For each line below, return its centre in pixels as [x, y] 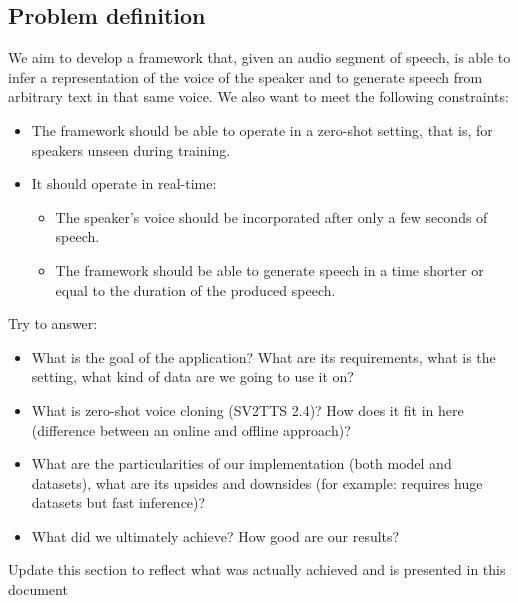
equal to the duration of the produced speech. [195, 289]
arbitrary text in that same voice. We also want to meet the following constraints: [258, 96]
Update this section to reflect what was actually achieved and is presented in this [257, 569]
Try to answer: [53, 323]
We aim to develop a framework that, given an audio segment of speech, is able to [259, 57]
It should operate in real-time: [124, 183]
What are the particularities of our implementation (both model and [241, 463]
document [38, 589]
